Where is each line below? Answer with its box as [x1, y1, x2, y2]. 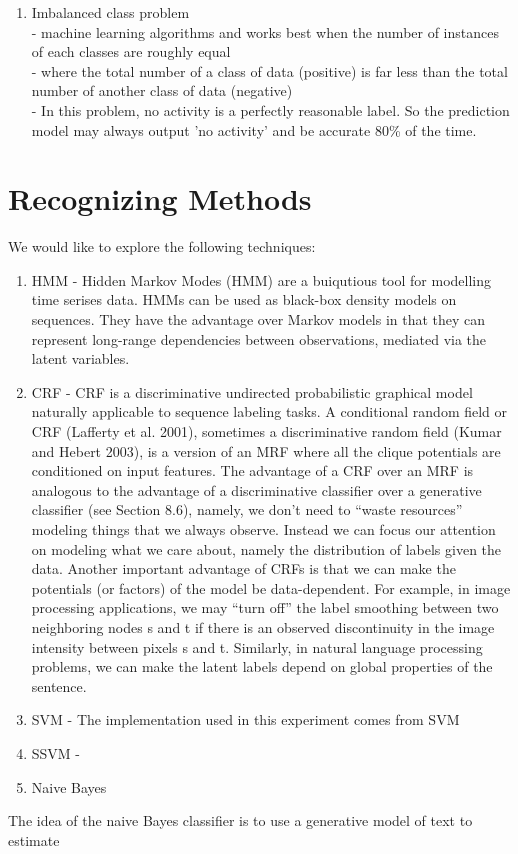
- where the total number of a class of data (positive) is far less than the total [31, 60, 508, 81]
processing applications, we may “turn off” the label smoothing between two [31, 597, 499, 618]
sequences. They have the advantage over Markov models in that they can [31, 309, 486, 330]
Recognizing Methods [8, 178, 312, 219]
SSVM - [31, 742, 81, 763]
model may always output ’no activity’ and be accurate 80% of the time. [31, 119, 477, 140]
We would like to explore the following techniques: [8, 236, 316, 257]
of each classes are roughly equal [31, 41, 231, 62]
